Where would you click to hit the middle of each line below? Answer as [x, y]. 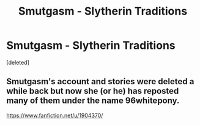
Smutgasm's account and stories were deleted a [100, 81]
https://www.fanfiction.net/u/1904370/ [55, 115]
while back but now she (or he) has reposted [93, 91]
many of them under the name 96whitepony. [93, 101]
